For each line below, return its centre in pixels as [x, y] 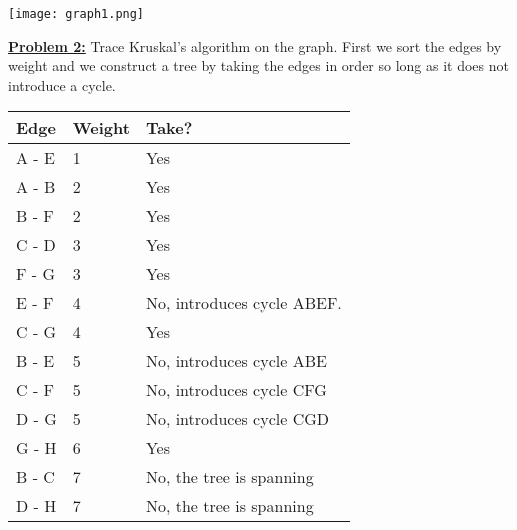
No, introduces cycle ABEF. [243, 303]
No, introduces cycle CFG [236, 390]
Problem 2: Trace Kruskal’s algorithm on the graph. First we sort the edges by [255, 45]
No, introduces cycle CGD [237, 419]
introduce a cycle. [62, 84]
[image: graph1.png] [76, 14]
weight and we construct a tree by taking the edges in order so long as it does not [258, 65]
